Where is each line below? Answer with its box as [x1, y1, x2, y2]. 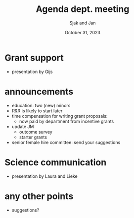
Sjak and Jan [69, 20, 96, 26]
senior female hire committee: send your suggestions [11, 139, 121, 145]
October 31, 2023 [64, 29, 101, 35]
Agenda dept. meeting [36, 3, 130, 15]
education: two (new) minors [11, 102, 71, 108]
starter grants [19, 134, 47, 140]
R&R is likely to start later [11, 108, 63, 114]
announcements [4, 86, 74, 97]
